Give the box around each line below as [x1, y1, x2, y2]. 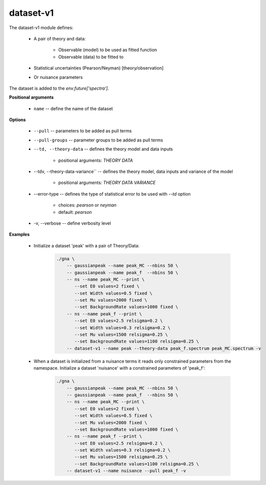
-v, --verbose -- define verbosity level [33, 220, 111, 226]
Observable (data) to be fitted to [58, 54, 124, 60]
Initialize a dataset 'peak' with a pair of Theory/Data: [33, 242, 140, 248]
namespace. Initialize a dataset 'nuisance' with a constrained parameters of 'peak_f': [33, 365, 206, 371]
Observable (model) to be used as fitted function [58, 47, 157, 53]
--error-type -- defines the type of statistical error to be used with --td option [33, 191, 191, 197]
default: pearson [58, 209, 92, 215]
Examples [9, 232, 30, 238]
